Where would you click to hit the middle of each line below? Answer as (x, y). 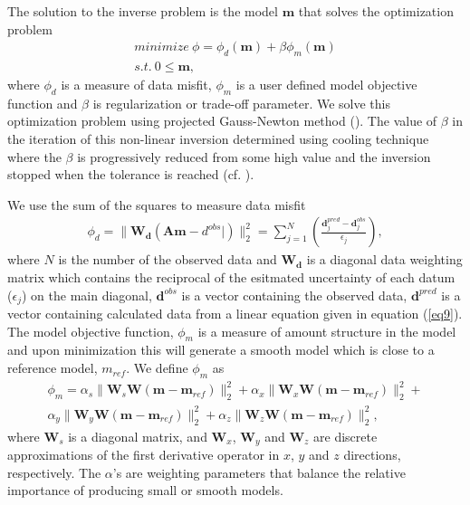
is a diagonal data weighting (384, 259)
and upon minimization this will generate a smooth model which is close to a (221, 350)
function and (43, 103)
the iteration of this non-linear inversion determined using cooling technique (218, 139)
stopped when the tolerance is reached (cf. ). (131, 174)
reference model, (53, 368)
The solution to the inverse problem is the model (143, 11)
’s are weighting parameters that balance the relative (259, 472)
